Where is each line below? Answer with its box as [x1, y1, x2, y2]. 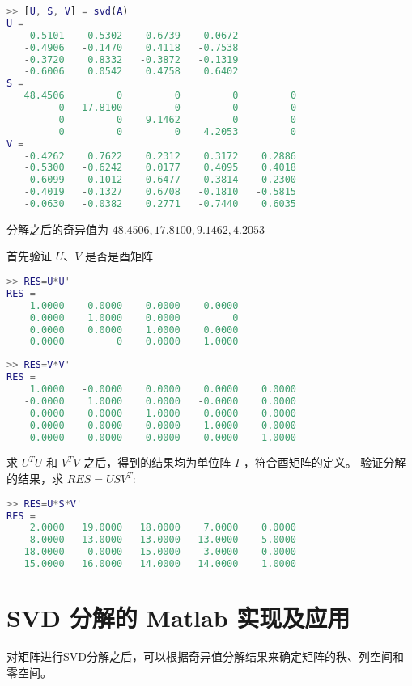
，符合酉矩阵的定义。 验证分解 [243, 454, 406, 471]
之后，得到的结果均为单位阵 [83, 454, 231, 471]
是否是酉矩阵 [85, 248, 154, 265]
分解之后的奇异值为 [6, 220, 108, 237]
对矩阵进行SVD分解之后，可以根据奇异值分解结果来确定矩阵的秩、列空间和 [6, 648, 404, 664]
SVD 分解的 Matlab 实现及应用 [6, 601, 350, 634]
